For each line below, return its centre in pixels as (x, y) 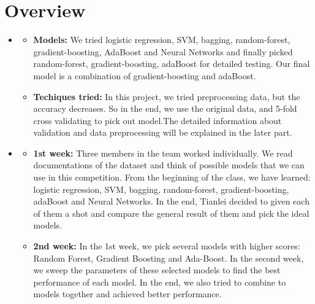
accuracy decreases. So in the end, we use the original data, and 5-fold (165, 108)
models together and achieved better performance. (127, 294)
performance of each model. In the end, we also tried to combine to (160, 282)
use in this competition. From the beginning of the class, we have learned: (172, 177)
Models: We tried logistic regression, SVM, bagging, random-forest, (162, 40)
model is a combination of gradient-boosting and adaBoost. (145, 75)
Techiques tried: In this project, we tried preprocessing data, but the (167, 96)
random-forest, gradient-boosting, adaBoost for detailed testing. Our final (172, 64)
